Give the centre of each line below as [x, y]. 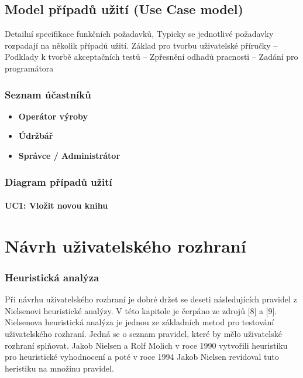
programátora [29, 68]
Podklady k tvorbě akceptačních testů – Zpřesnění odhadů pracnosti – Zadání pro [151, 57]
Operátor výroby [53, 116]
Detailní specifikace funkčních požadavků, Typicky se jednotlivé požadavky [139, 34]
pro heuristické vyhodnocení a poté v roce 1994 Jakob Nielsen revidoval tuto [142, 357]
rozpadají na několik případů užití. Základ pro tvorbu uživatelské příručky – [141, 45]
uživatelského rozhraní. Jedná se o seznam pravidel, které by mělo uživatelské [143, 333]
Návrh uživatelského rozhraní [125, 245]
